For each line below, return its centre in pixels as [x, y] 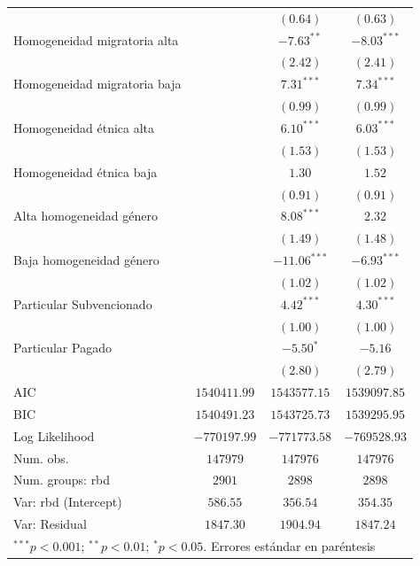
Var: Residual [50, 524]
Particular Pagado [62, 348]
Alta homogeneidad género [86, 216]
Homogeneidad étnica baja [86, 171]
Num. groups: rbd [62, 480]
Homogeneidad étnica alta [84, 127]
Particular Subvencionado [83, 303]
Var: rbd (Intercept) [68, 502]
